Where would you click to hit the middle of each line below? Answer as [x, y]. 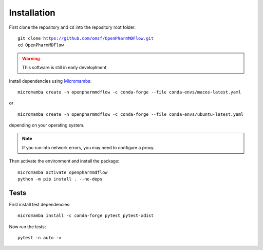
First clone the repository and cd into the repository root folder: [72, 27]
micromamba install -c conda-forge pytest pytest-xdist [86, 216]
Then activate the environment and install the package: [64, 161]
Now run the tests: [28, 227]
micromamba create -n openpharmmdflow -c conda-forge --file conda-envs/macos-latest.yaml [129, 92]
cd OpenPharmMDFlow [41, 45]
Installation [32, 13]
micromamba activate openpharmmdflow [63, 172]
